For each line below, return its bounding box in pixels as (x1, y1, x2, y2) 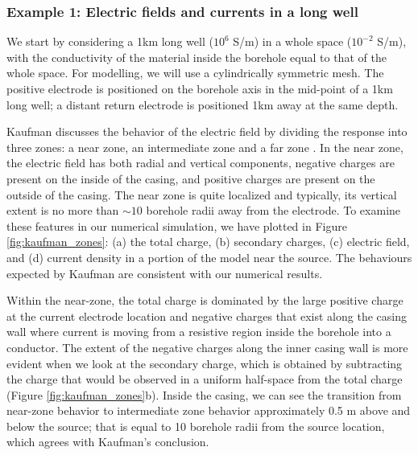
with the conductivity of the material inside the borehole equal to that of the (6, 48, 387, 65)
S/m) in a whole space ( (233, 33, 352, 50)
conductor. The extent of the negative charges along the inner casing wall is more (6, 338, 408, 355)
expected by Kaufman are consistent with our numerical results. (6, 264, 323, 281)
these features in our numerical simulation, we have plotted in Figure (6, 217, 347, 234)
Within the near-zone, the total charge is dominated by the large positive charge (6, 292, 404, 309)
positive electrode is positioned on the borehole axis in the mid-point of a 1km (6, 80, 393, 96)
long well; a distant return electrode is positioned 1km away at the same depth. (6, 96, 399, 113)
